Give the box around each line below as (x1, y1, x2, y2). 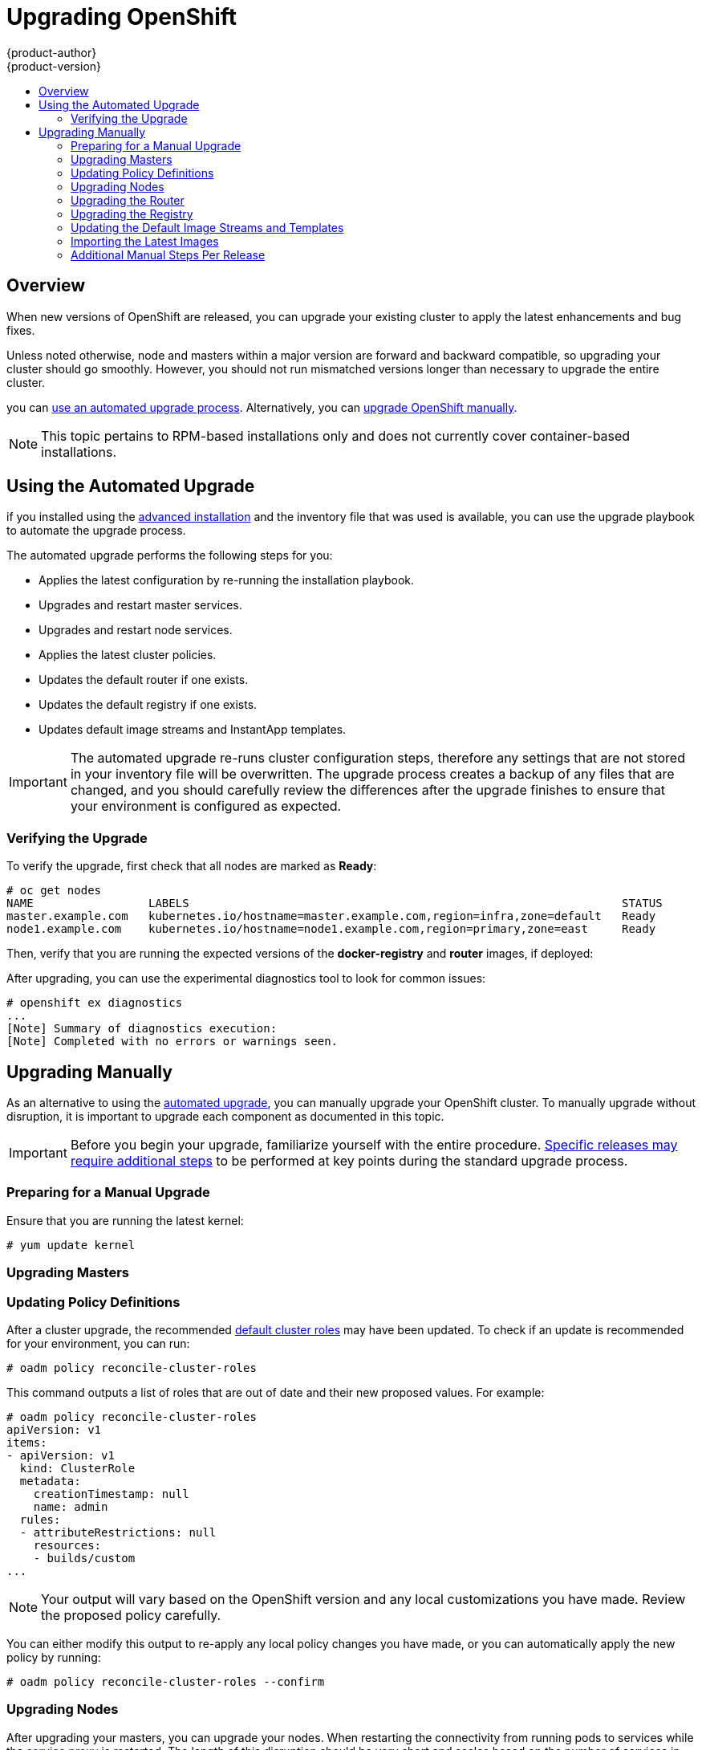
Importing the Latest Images (71, 234, 219, 248)
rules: (19, 1512, 61, 1526)
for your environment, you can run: (6, 1336, 190, 1350)
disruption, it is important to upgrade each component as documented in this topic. (6, 1109, 444, 1124)
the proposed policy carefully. (41, 1606, 221, 1623)
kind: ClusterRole (19, 1461, 136, 1475)
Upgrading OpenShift (6, 3, 237, 31)
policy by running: (6, 1650, 101, 1664)
